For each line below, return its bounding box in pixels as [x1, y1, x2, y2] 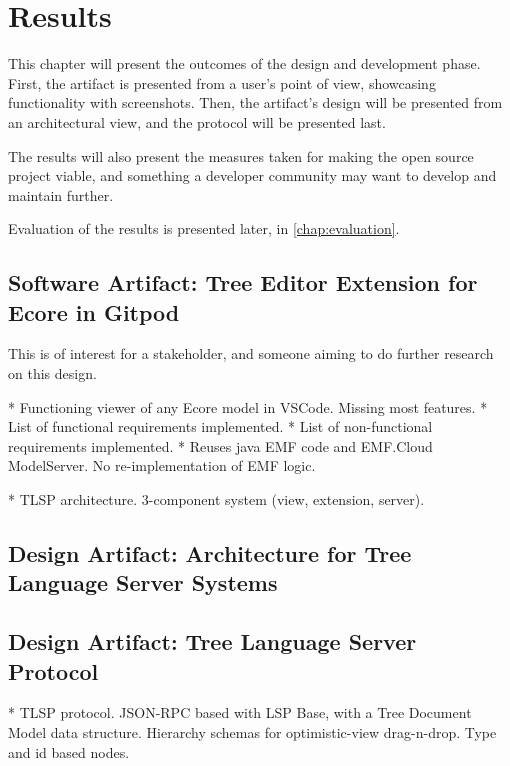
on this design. [8, 363, 97, 384]
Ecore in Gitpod [8, 296, 180, 327]
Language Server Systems [8, 567, 278, 598]
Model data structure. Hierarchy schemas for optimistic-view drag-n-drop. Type [8, 721, 497, 742]
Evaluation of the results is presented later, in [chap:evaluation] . [8, 218, 400, 239]
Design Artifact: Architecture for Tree [8, 538, 412, 569]
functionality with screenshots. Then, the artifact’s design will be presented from [8, 92, 503, 113]
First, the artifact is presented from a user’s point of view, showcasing [8, 72, 436, 93]
